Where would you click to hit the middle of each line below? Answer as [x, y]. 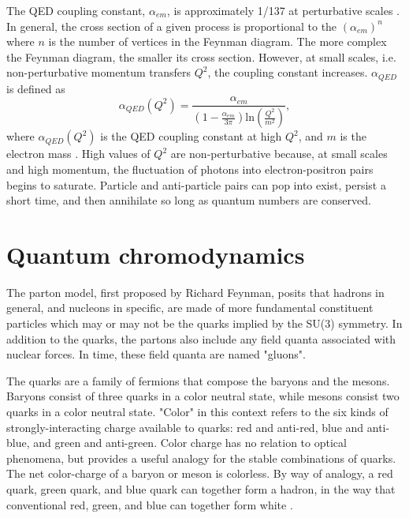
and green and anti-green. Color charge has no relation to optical [190, 443]
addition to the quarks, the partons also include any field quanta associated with [201, 338]
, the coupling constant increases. [288, 72]
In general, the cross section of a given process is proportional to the [172, 26]
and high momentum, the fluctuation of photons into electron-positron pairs [190, 169]
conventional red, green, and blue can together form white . [150, 504]
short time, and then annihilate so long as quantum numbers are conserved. [189, 200]
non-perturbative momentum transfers [99, 72]
